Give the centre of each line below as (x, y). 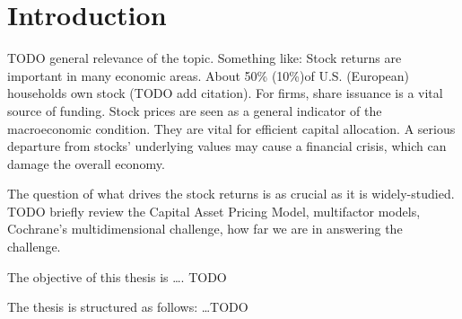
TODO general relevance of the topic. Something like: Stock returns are (205, 58)
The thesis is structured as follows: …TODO (128, 307)
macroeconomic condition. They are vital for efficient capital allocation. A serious (231, 128)
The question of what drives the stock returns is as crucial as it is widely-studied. (231, 194)
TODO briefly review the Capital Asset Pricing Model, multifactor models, (214, 211)
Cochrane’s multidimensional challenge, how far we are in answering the (205, 229)
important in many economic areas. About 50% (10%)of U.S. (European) (209, 75)
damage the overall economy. (86, 163)
